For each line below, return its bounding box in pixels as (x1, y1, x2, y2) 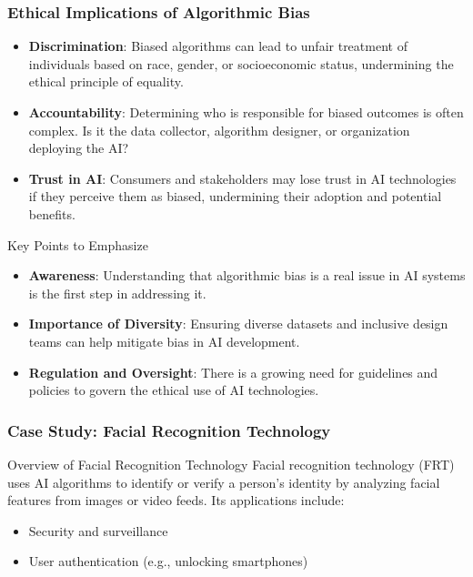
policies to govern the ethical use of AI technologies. (28, 380, 319, 400)
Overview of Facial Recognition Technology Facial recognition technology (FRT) (7, 454, 455, 473)
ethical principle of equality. (28, 72, 184, 91)
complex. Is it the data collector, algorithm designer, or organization (28, 120, 410, 139)
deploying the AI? (28, 138, 129, 157)
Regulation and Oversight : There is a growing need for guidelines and (28, 362, 438, 381)
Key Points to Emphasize (7, 235, 148, 254)
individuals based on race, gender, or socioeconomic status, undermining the (28, 54, 454, 73)
